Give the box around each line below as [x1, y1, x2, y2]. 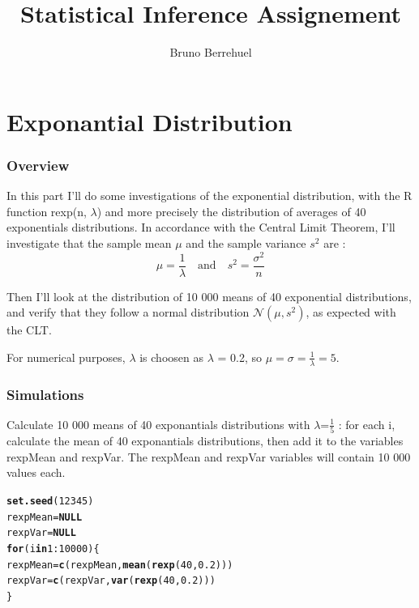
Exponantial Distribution [6, 104, 293, 138]
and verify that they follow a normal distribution [6, 304, 250, 321]
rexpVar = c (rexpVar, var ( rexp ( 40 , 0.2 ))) [6, 575, 216, 587]
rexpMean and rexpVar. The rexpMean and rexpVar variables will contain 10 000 [6, 448, 411, 465]
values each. [6, 464, 66, 481]
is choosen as [139, 348, 203, 365]
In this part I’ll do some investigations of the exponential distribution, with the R [6, 187, 413, 204]
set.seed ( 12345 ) [6, 495, 94, 507]
